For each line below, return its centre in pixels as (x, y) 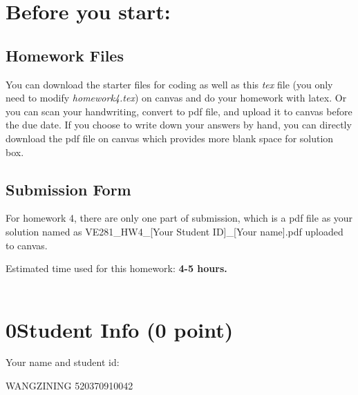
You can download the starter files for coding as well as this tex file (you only (169, 84)
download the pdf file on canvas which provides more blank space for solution (170, 138)
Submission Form (68, 189)
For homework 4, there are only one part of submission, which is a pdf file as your (179, 218)
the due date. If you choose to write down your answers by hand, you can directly (179, 125)
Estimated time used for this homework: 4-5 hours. (116, 268)
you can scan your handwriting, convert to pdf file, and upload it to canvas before (179, 111)
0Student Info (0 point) (120, 329)
